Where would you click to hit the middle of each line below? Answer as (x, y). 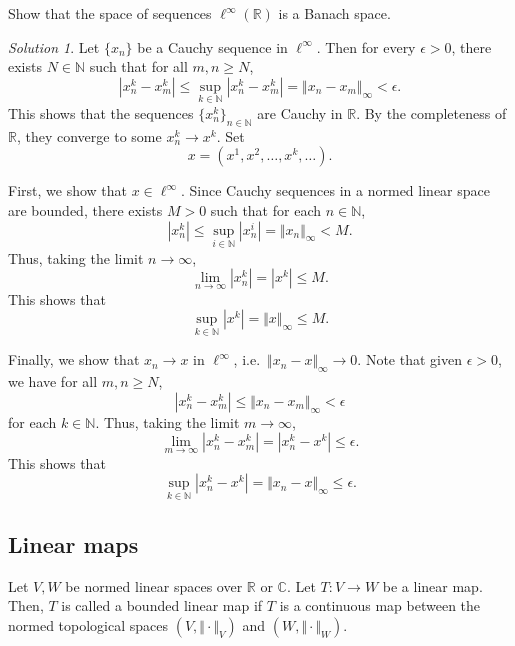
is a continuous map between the (380, 605)
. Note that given (409, 359)
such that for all (138, 66)
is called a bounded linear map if (162, 605)
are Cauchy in (300, 113)
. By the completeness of (431, 113)
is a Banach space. (334, 13)
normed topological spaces (88, 624)
